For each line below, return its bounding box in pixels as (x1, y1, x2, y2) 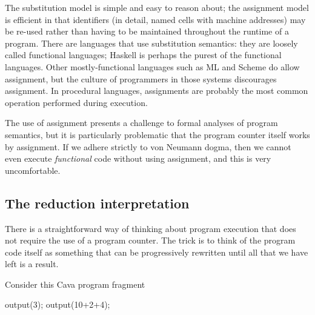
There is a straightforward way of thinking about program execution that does (5, 222, 296, 234)
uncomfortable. (5, 164, 61, 176)
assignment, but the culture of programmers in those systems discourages (5, 72, 277, 85)
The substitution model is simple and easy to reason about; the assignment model (5, 1, 309, 13)
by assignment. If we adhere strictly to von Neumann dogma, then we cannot (5, 140, 291, 153)
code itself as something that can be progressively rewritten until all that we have (5, 245, 308, 258)
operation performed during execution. (5, 96, 148, 108)
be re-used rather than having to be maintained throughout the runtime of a (5, 25, 289, 38)
